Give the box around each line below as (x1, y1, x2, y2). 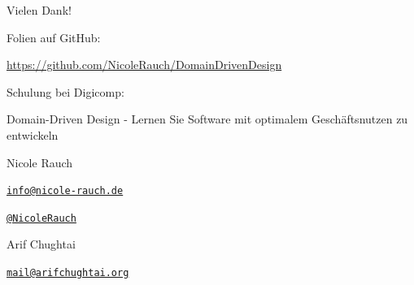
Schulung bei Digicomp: (7, 83, 124, 100)
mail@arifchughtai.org (7, 267, 129, 279)
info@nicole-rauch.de (7, 185, 124, 197)
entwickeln (7, 126, 59, 143)
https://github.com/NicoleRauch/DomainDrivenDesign (7, 56, 282, 73)
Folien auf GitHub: (7, 28, 101, 45)
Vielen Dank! (7, 2, 72, 18)
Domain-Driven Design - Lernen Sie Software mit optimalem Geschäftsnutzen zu (7, 110, 408, 127)
